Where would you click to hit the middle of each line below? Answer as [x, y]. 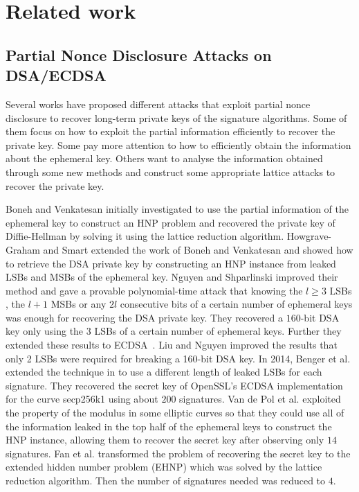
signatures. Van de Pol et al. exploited [260, 399]
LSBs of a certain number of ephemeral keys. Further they [218, 331]
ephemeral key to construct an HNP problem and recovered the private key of [171, 222]
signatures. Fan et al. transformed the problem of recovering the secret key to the [178, 453]
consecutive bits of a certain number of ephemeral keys [236, 304]
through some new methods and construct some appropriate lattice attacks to [171, 172]
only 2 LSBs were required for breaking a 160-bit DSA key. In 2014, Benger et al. [178, 358]
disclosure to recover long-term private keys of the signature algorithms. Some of [176, 117]
